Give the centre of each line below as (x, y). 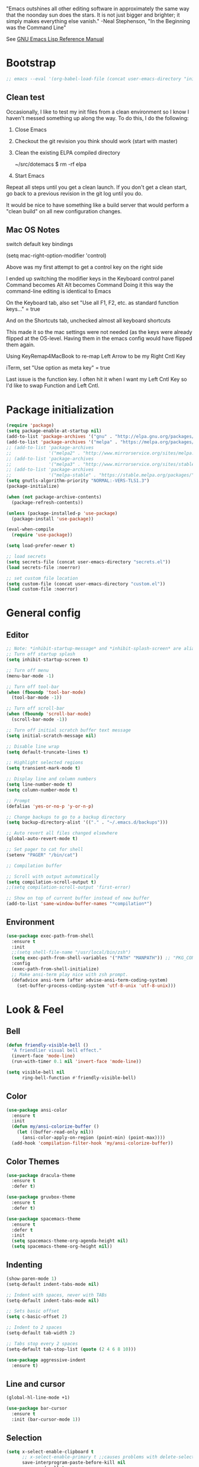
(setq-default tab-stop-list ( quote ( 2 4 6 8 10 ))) (71, 1349)
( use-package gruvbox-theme (41, 1197)
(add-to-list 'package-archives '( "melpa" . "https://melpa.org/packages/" (102, 442)
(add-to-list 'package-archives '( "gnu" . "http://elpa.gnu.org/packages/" (102, 437)
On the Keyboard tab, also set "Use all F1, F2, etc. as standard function (92, 303)
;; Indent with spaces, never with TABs (57, 1295)
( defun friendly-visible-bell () (47, 1045)
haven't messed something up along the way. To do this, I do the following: (97, 118)
